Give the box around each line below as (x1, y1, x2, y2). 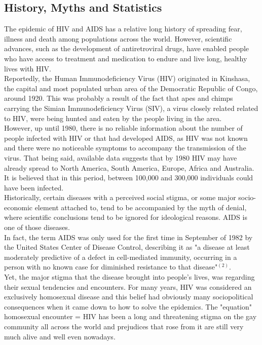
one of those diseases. (4, 222, 70, 233)
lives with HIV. (4, 63, 52, 73)
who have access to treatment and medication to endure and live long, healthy (4, 53, 247, 63)
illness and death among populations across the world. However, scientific (4, 33, 232, 44)
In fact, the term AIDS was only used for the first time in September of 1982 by (4, 232, 253, 242)
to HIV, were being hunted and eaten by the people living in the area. (4, 112, 222, 123)
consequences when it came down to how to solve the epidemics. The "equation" (4, 301, 252, 312)
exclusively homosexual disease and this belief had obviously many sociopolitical (4, 291, 253, 302)
